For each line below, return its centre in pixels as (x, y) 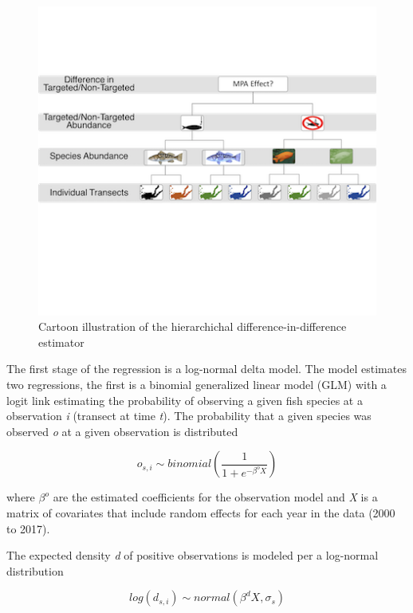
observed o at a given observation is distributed (122, 431)
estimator (61, 342)
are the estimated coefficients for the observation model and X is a (215, 497)
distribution (35, 570)
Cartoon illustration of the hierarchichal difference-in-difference (193, 326)
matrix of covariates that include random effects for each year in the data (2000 (201, 513)
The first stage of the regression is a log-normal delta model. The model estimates (206, 369)
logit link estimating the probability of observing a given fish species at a (185, 400)
